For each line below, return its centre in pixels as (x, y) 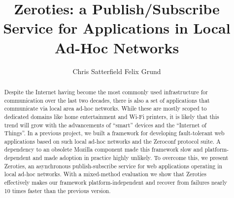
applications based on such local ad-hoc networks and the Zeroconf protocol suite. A (112, 141)
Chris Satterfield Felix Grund (117, 71)
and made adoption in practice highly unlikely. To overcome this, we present (131, 158)
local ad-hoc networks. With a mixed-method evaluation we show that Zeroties (105, 174)
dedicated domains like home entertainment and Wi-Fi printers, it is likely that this (112, 116)
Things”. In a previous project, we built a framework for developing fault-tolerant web (114, 133)
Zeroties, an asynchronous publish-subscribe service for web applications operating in (113, 166)
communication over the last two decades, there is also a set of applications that (107, 100)
